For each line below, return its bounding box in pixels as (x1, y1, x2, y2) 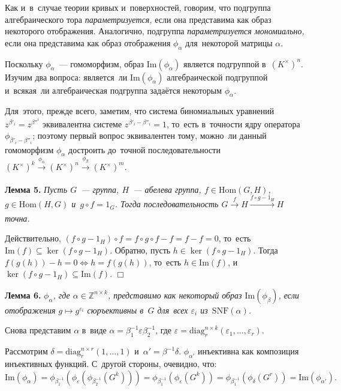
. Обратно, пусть (110, 243, 171, 256)
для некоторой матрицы (185, 36, 273, 49)
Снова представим (5, 324, 71, 336)
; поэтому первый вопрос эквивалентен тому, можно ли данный (32, 129, 267, 142)
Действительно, (5, 232, 61, 244)
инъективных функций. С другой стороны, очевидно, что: (5, 357, 217, 369)
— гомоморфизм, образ (59, 57, 144, 70)
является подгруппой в (183, 57, 266, 70)
